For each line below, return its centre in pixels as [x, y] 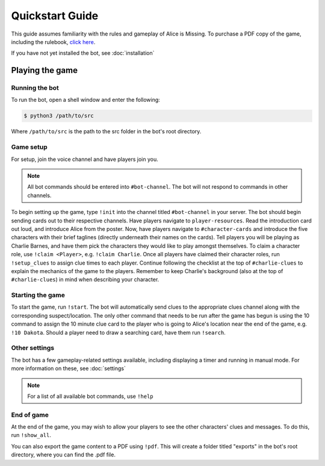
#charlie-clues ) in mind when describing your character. [85, 280]
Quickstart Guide [55, 16]
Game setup [29, 147]
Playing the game [45, 70]
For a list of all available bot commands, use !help [90, 396]
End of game [30, 415]
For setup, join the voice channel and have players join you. [85, 159]
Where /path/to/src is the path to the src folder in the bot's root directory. [106, 131]
